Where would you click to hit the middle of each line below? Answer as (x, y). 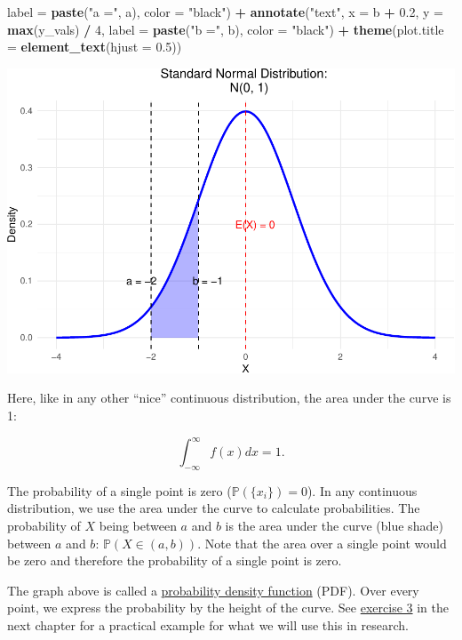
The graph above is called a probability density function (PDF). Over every (213, 590)
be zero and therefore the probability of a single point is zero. (175, 560)
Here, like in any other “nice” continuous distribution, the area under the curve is (229, 398)
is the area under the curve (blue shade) (334, 526)
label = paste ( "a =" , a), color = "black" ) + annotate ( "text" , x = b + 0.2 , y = (225, 12)
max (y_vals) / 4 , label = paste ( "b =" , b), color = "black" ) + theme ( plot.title (226, 29)
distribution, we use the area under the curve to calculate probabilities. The (214, 508)
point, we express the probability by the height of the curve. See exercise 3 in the (228, 608)
